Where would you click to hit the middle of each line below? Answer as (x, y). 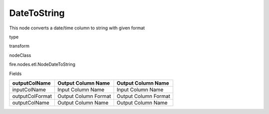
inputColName (29, 90)
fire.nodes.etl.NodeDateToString (42, 64)
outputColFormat (32, 96)
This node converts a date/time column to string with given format (77, 28)
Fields (15, 73)
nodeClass (20, 55)
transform (19, 46)
